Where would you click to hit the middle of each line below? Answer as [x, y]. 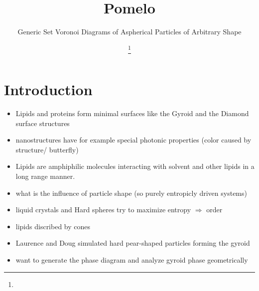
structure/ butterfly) [47, 149]
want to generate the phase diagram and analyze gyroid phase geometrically [132, 259]
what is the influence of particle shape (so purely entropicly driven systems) [131, 193]
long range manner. [45, 176]
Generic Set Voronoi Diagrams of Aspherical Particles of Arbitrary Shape [129, 32]
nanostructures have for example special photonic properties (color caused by [133, 140]
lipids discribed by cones [53, 226]
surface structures [43, 123]
